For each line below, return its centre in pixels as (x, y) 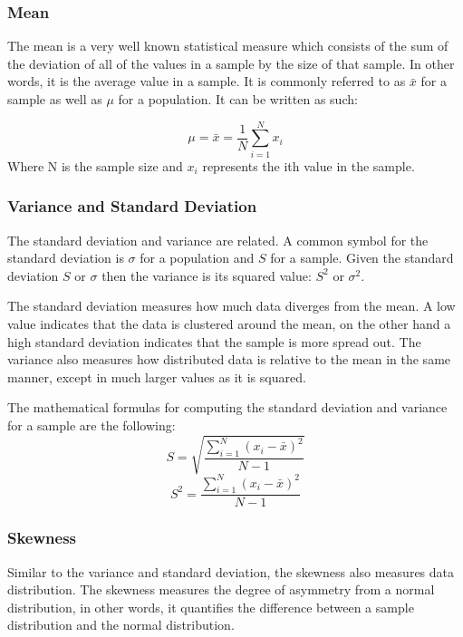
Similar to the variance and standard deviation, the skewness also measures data (231, 571)
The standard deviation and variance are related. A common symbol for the (218, 240)
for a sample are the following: (92, 425)
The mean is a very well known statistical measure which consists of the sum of (228, 46)
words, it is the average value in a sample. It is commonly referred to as (207, 81)
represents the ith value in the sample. (309, 165)
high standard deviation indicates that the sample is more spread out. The (214, 341)
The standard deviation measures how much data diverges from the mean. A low (231, 306)
